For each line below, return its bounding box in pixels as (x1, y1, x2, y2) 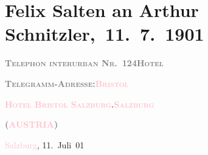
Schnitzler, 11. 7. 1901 (5, 21, 204, 46)
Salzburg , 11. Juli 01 (5, 138, 85, 151)
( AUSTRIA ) (5, 118, 58, 131)
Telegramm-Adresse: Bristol (5, 77, 129, 89)
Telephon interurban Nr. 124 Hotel (5, 57, 164, 69)
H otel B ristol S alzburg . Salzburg (5, 97, 154, 110)
